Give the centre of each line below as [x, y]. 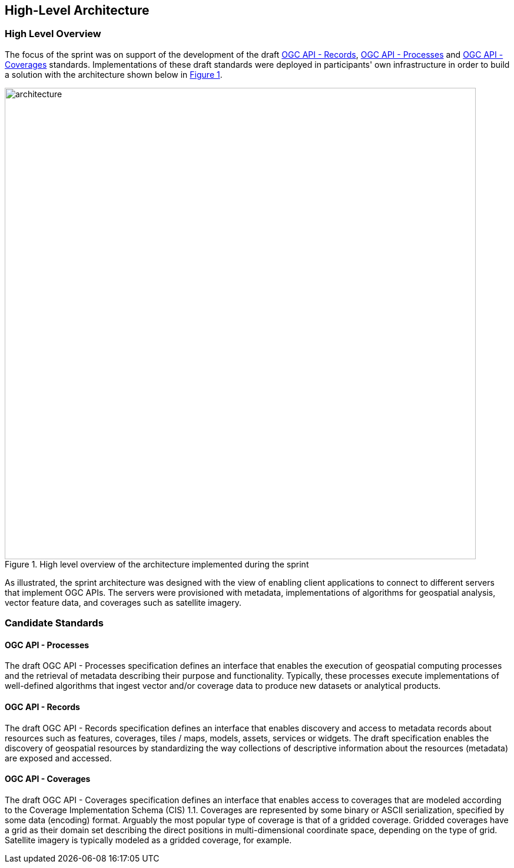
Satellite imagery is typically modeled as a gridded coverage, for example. [148, 840]
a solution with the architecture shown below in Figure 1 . [114, 74]
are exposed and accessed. [58, 758]
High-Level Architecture [77, 10]
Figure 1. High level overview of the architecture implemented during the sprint [157, 564]
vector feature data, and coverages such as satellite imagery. [123, 602]
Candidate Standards [54, 623]
